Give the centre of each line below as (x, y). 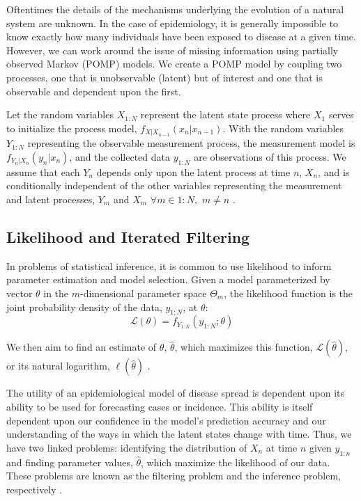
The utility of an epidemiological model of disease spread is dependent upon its (175, 393)
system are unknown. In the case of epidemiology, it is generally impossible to (172, 23)
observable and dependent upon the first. (94, 91)
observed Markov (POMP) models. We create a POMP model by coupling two (174, 64)
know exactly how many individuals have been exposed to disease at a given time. (181, 37)
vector (20, 293)
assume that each (43, 172)
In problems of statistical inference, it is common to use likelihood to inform (169, 265)
